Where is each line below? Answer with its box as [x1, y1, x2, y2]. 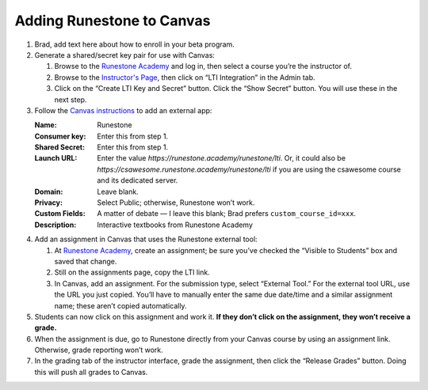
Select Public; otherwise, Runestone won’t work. [97, 198, 255, 207]
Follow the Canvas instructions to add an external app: [34, 105, 212, 115]
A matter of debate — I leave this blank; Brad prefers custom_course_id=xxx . [97, 209, 357, 218]
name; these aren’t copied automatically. [54, 301, 187, 310]
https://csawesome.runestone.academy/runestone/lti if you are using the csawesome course [97, 165, 402, 174]
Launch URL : [34, 153, 78, 163]
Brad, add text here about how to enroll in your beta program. [34, 40, 235, 49]
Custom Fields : [34, 209, 86, 218]
